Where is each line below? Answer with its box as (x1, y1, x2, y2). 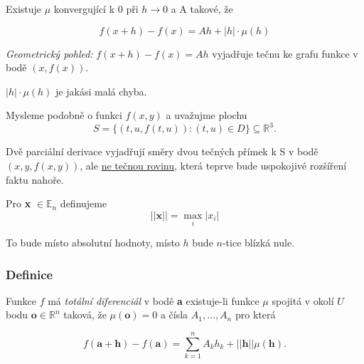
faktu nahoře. (6, 172, 64, 187)
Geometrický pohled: (6, 46, 93, 61)
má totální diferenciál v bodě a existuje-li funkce (48, 293, 259, 308)
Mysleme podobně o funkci (6, 108, 122, 123)
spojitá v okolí (272, 293, 334, 308)
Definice (6, 265, 53, 283)
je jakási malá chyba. (55, 83, 147, 98)
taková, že (63, 307, 107, 322)
